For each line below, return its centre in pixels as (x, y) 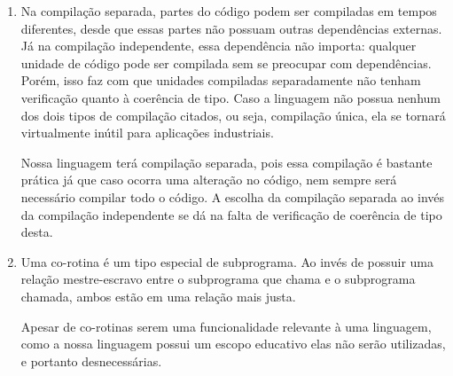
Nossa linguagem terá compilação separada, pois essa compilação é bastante (226, 162)
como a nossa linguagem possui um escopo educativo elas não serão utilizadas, (233, 344)
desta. (37, 232)
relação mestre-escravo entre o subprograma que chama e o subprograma (218, 279)
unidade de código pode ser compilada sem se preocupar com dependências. (226, 63)
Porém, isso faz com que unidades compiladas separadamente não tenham (221, 80)
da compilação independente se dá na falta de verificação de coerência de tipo (231, 214)
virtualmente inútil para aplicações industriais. (147, 133)
